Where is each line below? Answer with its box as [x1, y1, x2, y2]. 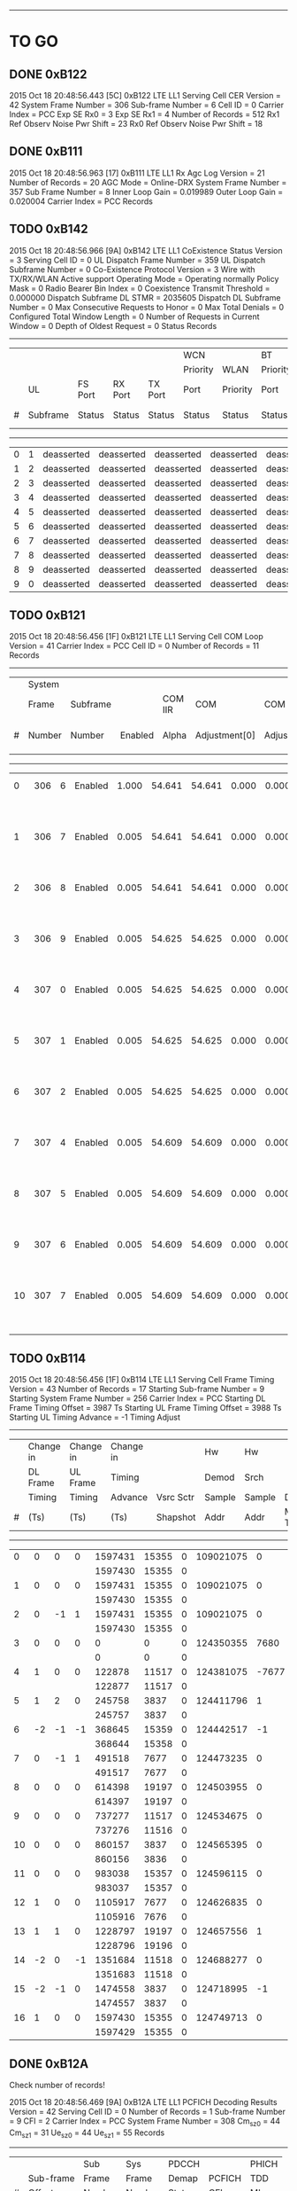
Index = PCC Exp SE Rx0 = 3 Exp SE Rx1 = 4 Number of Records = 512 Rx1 [9, 109, 280, 120]
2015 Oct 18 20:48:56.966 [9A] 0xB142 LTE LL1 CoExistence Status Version [9, 245, 283, 255]
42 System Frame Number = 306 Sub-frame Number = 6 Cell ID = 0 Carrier [9, 99, 285, 110]
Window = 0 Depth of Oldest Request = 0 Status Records [9, 320, 217, 331]
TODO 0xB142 [9, 222, 88, 237]
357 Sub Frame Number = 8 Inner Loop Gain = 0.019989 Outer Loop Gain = [9, 186, 284, 197]
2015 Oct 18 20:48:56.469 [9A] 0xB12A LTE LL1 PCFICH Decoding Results [9, 2097, 278, 2108]
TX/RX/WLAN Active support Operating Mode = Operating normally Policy [9, 273, 279, 284]
